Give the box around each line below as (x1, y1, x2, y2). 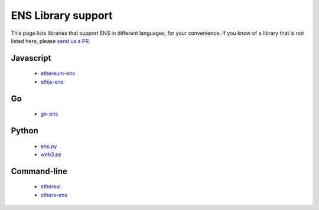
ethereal (40, 183, 61, 190)
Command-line (11, 166, 68, 176)
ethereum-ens (40, 70, 76, 77)
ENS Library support (11, 9, 113, 22)
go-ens (40, 110, 58, 117)
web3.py (40, 150, 62, 157)
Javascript (11, 53, 51, 63)
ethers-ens (40, 191, 68, 198)
